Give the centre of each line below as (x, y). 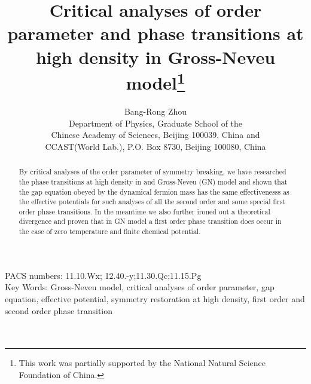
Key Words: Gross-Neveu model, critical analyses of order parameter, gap (140, 287)
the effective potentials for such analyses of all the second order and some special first (152, 202)
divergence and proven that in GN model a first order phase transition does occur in (150, 221)
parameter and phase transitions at (155, 33)
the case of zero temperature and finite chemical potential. (110, 231)
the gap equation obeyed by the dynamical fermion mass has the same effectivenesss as (154, 191)
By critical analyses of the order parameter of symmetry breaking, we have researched (153, 172)
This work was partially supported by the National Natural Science (142, 363)
